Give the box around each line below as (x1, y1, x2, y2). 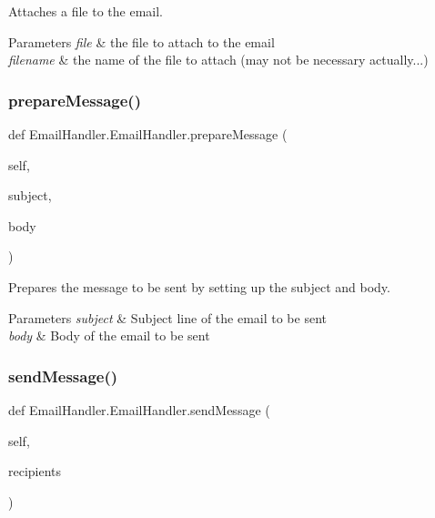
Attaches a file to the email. (8, 2, 163, 20)
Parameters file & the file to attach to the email (8, 32, 275, 51)
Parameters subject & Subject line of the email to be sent (8, 308, 327, 327)
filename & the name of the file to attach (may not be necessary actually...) (8, 50, 429, 69)
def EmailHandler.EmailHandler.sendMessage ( (8, 400, 270, 419)
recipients (8, 462, 62, 481)
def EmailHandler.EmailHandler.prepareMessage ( (8, 125, 288, 143)
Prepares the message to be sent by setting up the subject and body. (8, 277, 390, 296)
